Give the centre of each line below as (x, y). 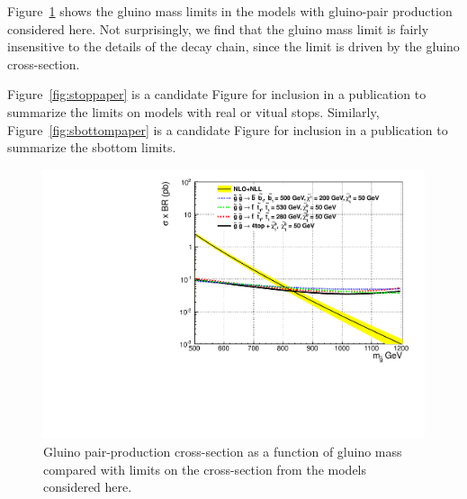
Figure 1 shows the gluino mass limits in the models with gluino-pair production (230, 11)
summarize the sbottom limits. (92, 147)
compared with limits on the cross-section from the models (205, 469)
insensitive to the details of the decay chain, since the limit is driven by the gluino (233, 46)
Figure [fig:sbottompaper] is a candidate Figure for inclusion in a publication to (228, 129)
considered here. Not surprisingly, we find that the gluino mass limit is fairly (218, 28)
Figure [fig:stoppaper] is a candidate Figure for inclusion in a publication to (217, 94)
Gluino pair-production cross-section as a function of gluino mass (223, 451)
